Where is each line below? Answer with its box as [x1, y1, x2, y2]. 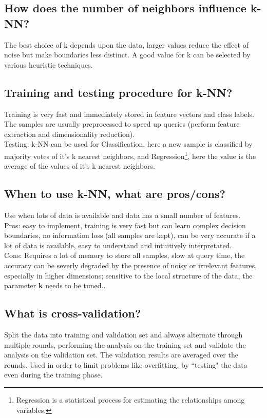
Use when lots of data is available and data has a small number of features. [4, 210, 241, 220]
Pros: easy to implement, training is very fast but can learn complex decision [4, 220, 246, 230]
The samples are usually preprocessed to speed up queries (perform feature [4, 118, 240, 129]
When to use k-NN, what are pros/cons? [4, 186, 225, 202]
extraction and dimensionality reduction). [4, 128, 135, 139]
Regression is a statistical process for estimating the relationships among [16, 394, 245, 405]
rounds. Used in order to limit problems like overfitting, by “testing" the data [4, 359, 247, 370]
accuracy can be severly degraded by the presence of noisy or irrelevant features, [4, 260, 257, 270]
